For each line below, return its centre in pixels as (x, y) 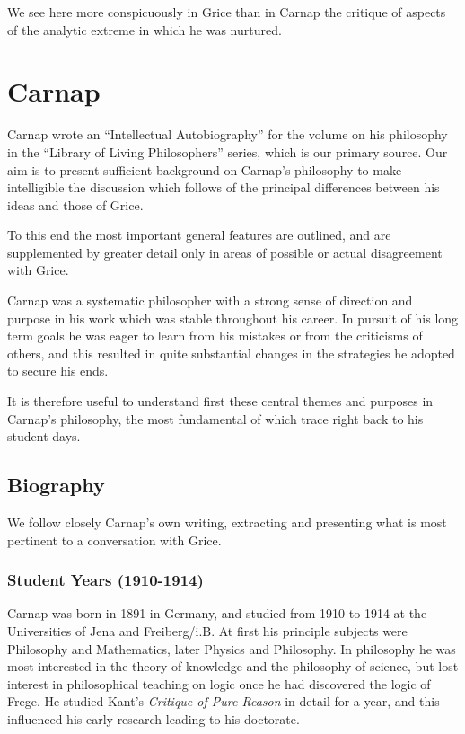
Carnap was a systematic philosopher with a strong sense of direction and (210, 301)
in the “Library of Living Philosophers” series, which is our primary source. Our (228, 151)
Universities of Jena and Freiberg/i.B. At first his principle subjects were (207, 631)
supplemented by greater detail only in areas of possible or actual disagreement (225, 252)
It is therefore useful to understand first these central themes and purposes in (220, 401)
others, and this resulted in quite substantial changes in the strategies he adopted (231, 353)
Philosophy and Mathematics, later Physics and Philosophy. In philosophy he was (232, 648)
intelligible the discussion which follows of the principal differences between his (224, 187)
